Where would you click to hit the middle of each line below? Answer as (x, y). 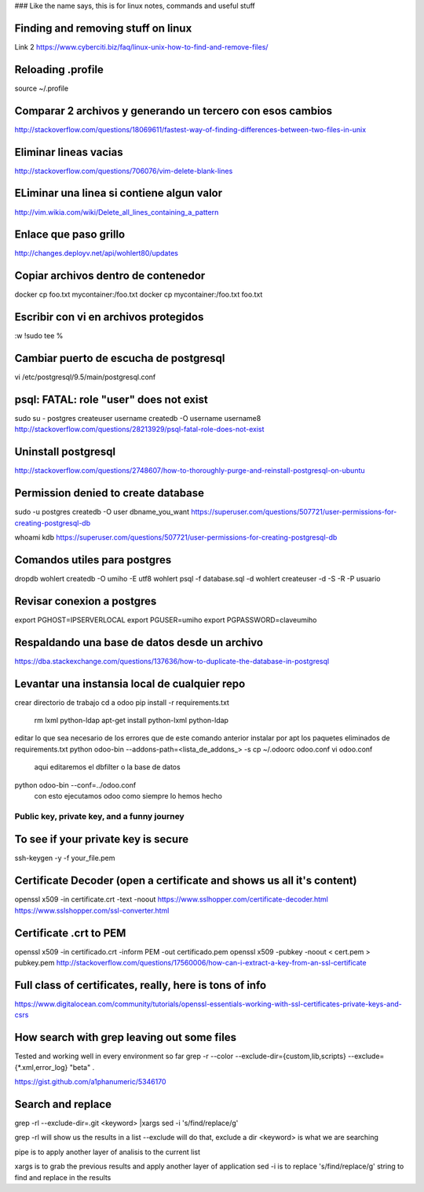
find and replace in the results (63, 1177)
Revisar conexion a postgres (86, 601)
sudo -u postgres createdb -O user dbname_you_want (102, 512)
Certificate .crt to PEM (70, 933)
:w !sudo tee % (39, 336)
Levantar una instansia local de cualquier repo (130, 683)
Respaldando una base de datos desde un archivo (139, 642)
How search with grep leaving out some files (126, 1037)
